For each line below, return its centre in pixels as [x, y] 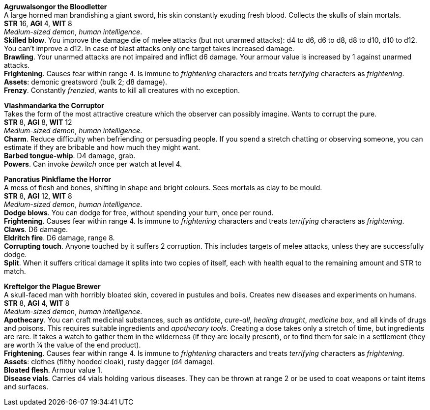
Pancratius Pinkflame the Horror [58, 179]
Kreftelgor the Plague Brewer [52, 286]
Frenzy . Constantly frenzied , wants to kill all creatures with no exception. [122, 90]
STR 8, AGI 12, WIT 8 [38, 196]
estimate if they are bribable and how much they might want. [102, 147]
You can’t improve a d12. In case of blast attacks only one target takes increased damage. [149, 48]
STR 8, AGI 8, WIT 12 [38, 122]
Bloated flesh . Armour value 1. [53, 370]
